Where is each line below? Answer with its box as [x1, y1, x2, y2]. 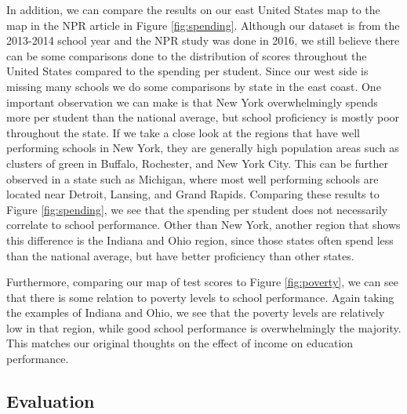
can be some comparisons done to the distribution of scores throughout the [6, 47, 367, 64]
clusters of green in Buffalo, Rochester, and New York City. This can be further [6, 154, 389, 171]
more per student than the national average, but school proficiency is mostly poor [6, 109, 400, 125]
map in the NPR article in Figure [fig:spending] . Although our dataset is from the [6, 16, 400, 33]
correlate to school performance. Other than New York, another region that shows [6, 216, 401, 233]
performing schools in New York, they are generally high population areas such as [6, 140, 399, 156]
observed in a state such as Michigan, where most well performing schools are [6, 170, 379, 187]
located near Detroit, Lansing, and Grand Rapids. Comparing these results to [6, 186, 380, 202]
